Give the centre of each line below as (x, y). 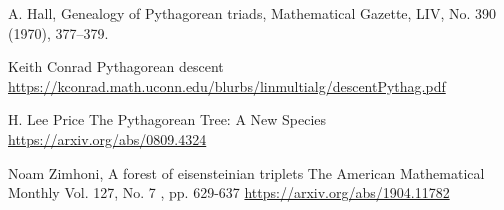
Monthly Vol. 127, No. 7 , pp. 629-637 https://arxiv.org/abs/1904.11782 (229, 192)
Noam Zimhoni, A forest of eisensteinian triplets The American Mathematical (246, 172)
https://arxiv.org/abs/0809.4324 (107, 138)
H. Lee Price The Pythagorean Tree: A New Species (167, 119)
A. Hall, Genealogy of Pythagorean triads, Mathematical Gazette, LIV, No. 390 (252, 13)
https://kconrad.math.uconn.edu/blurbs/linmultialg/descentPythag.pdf (227, 85)
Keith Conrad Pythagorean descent (116, 66)
